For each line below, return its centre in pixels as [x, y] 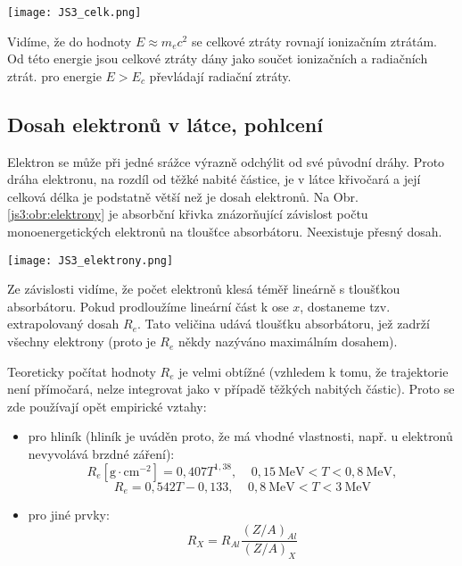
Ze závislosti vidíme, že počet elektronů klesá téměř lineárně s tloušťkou [204, 289]
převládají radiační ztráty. [220, 75]
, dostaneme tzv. [345, 306]
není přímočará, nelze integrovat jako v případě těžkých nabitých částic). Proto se [231, 389]
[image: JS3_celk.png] [74, 12]
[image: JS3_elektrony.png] [91, 260]
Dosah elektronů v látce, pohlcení [165, 124]
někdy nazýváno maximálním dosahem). [288, 341]
